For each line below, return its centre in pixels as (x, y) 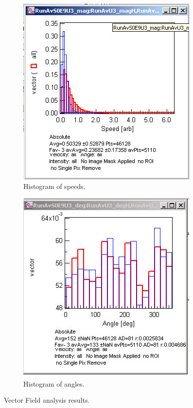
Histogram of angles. (54, 383)
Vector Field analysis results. (47, 400)
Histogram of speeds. (54, 186)
